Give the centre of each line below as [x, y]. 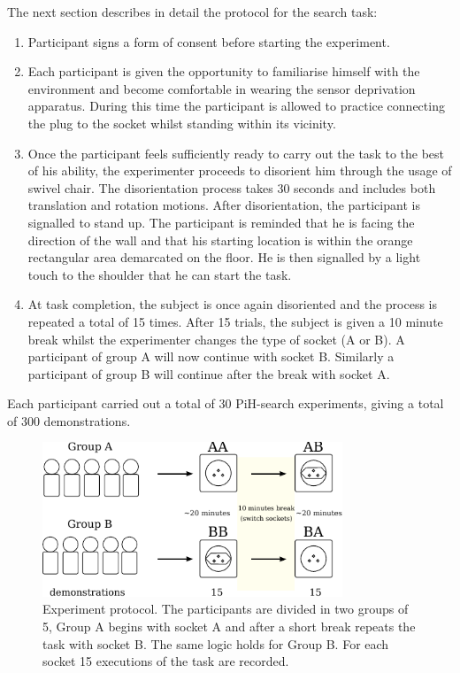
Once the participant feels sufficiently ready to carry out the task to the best [236, 153]
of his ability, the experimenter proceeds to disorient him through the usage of [240, 170]
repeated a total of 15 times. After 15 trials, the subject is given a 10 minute [235, 321]
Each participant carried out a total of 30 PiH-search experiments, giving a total [226, 403]
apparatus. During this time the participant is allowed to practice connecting [236, 106]
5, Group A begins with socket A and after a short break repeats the [229, 626]
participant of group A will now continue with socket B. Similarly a [211, 356]
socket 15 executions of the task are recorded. [166, 661]
